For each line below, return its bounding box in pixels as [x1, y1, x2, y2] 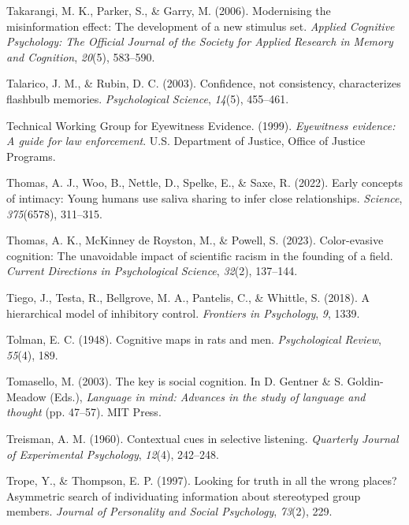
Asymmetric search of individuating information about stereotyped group [6, 487, 361, 504]
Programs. [6, 147, 56, 164]
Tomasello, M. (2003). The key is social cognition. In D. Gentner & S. [6, 373, 344, 389]
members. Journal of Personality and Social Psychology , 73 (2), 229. [6, 503, 333, 519]
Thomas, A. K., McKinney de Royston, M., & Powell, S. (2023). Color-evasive [6, 232, 384, 248]
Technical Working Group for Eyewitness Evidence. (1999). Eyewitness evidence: [6, 117, 396, 133]
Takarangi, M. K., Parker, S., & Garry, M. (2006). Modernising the [6, 2, 331, 18]
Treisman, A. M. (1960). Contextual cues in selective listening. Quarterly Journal [6, 430, 399, 447]
